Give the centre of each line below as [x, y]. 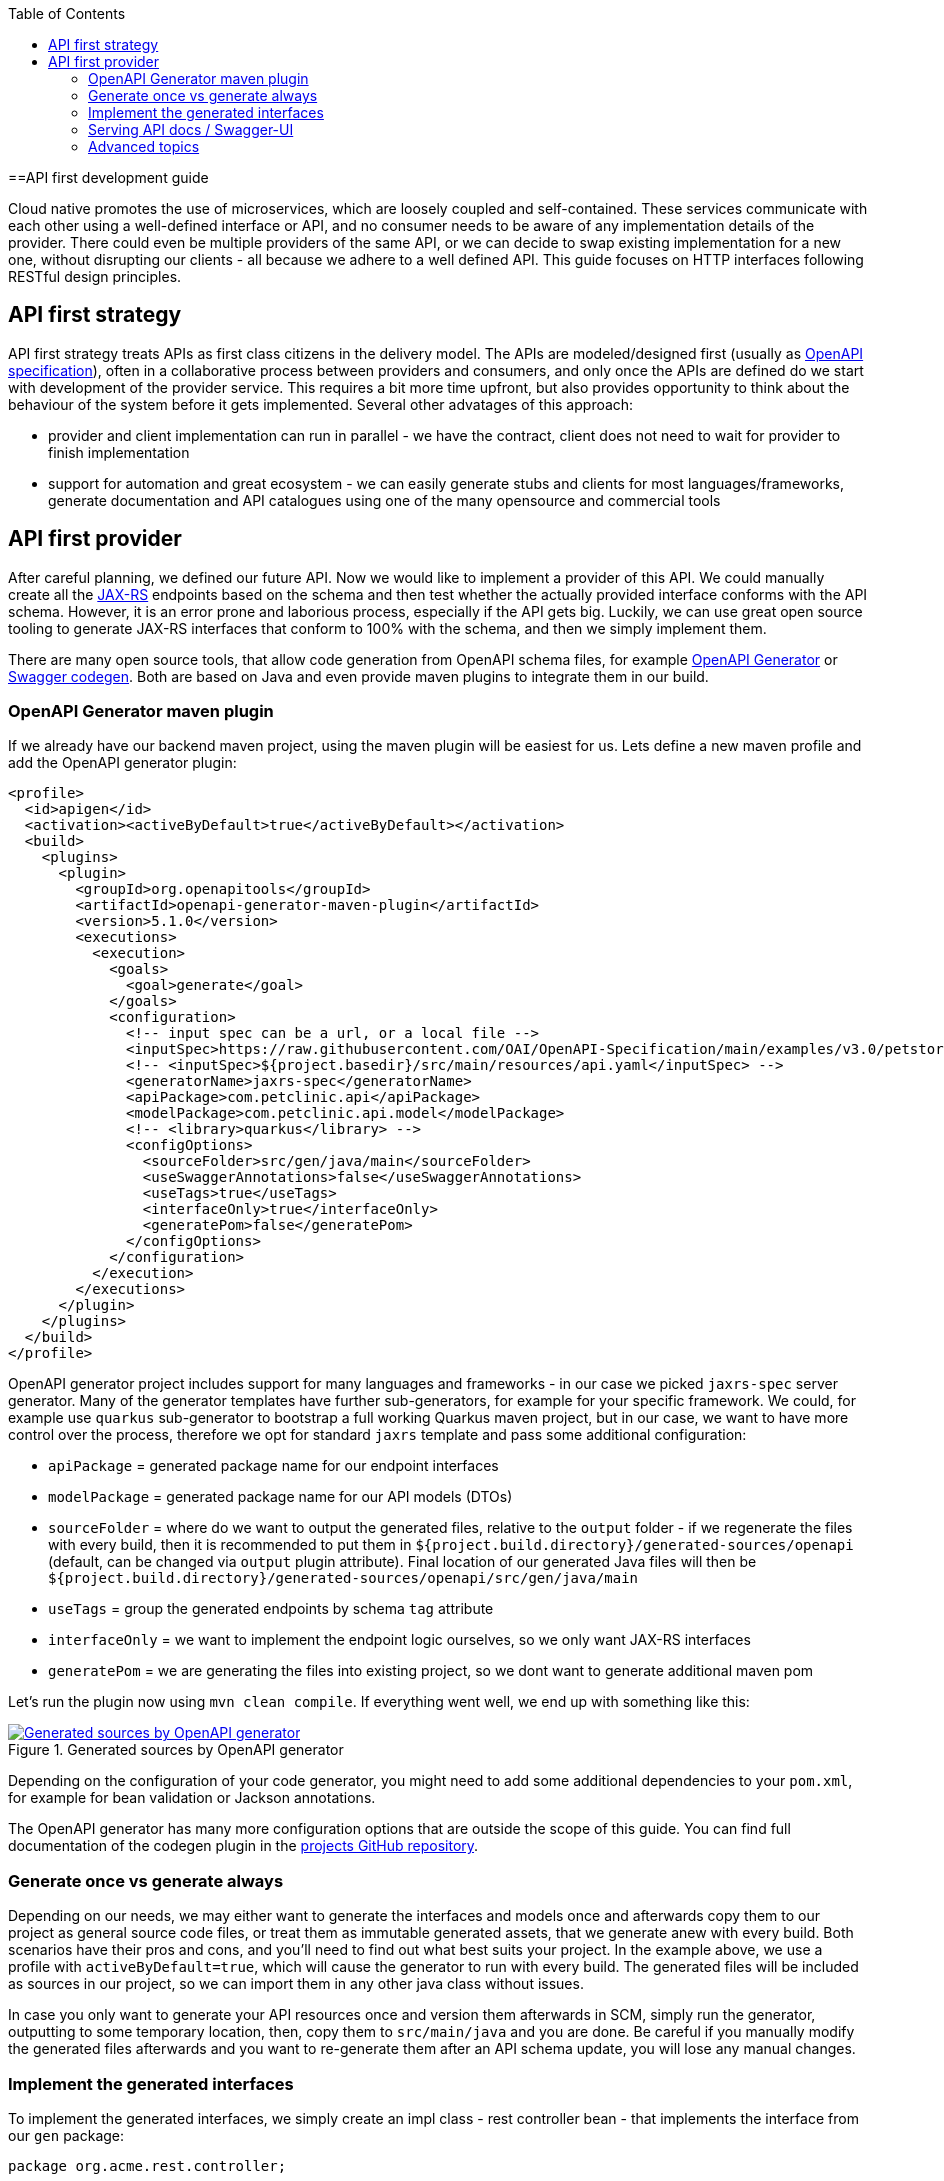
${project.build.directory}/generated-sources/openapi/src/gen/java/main [343, 1578]
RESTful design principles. [95, 276]
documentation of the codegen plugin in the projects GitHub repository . [243, 1846]
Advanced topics [144, 146]
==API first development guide [108, 177]
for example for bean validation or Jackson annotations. [192, 1798]
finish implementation [119, 452]
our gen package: [66, 2135]
